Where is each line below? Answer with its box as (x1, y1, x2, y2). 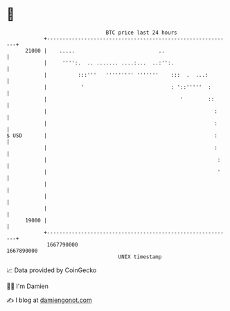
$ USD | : (6, 132, 218, 139)
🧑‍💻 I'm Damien (6, 282, 49, 290)
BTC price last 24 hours (105, 29, 177, 36)
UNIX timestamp (118, 253, 162, 260)
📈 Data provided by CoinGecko (6, 266, 97, 274)
